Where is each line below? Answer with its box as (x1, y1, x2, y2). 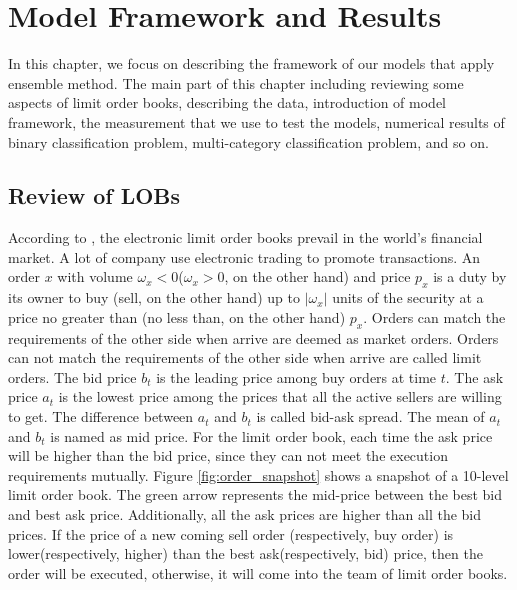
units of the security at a (332, 287, 484, 308)
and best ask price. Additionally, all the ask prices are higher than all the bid (8, 504, 482, 525)
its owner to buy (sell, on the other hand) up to (8, 287, 300, 308)
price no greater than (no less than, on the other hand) (8, 306, 346, 327)
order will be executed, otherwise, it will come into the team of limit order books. (8, 562, 508, 583)
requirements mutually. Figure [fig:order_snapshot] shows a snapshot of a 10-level (8, 464, 509, 485)
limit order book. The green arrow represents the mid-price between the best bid (8, 484, 503, 505)
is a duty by (433, 266, 507, 287)
